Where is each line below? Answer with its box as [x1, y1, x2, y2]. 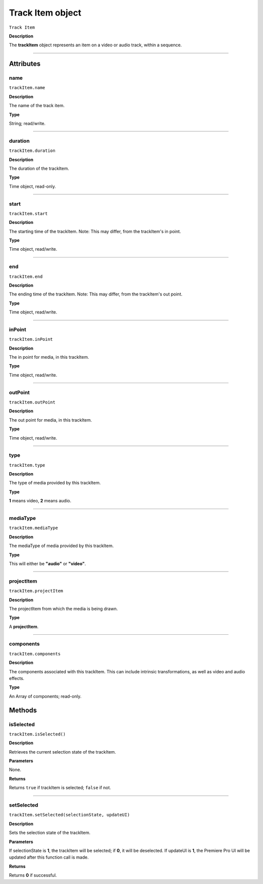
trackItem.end [9, 274, 43, 279]
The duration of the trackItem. [9, 166, 69, 171]
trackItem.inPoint [9, 336, 53, 342]
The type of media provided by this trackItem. [9, 480, 101, 486]
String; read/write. [9, 121, 46, 127]
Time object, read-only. [9, 183, 56, 189]
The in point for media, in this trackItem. [9, 354, 90, 360]
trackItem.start [9, 211, 48, 216]
